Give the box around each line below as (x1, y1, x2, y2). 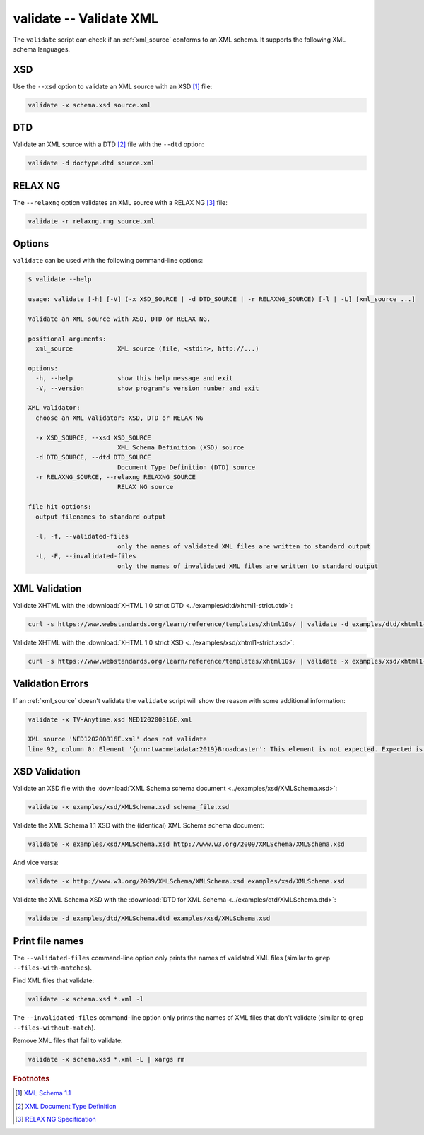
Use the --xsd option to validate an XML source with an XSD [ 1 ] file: (13, 82, 213, 90)
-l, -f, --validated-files (35, 532, 129, 541)
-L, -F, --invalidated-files (35, 552, 137, 560)
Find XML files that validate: (13, 976, 95, 985)
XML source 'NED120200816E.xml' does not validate (28, 735, 208, 743)
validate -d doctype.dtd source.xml (28, 159, 155, 167)
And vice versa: (13, 859, 59, 867)
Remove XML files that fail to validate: (13, 1036, 123, 1045)
